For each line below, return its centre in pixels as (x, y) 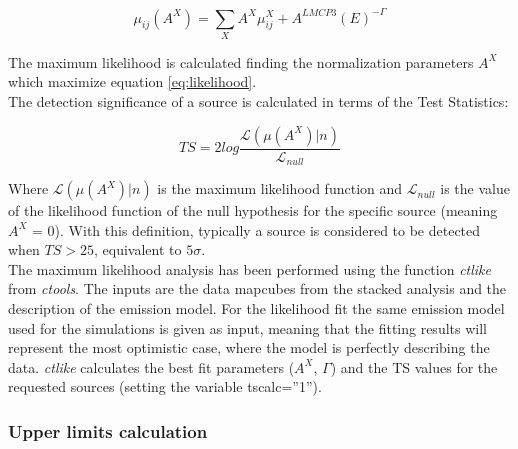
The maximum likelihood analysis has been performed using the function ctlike (249, 268)
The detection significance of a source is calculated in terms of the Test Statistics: (258, 101)
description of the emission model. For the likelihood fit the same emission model (256, 308)
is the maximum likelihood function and (280, 188)
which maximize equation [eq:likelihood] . (132, 81)
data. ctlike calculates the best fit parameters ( (151, 366)
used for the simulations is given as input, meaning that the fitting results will (247, 327)
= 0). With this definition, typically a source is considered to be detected (256, 229)
